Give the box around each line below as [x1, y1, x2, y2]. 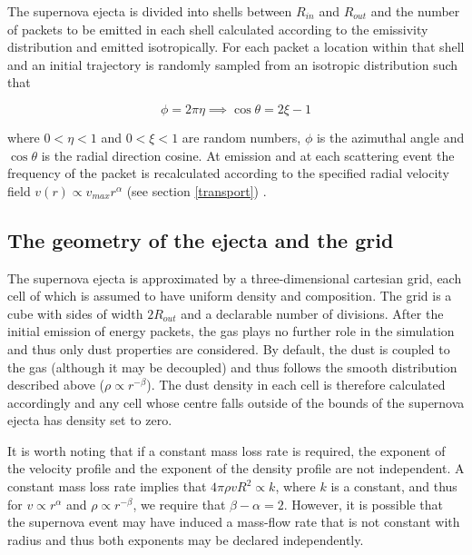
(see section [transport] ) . [126, 181, 267, 200]
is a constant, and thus [330, 477, 457, 496]
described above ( [7, 375, 105, 394]
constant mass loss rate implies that [7, 477, 207, 496]
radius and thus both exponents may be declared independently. [7, 530, 364, 549]
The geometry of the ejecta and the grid [7, 225, 394, 253]
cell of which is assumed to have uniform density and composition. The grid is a [7, 286, 452, 305]
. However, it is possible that [283, 494, 443, 513]
